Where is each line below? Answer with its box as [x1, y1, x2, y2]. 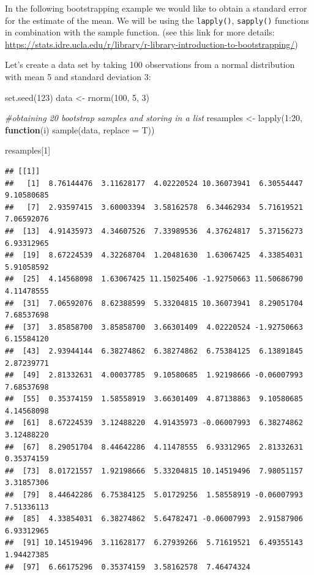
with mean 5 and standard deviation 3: [5, 70, 151, 83]
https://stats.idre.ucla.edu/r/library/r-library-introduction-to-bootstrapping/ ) [5, 37, 298, 50]
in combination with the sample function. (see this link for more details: [5, 26, 275, 39]
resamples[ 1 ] [5, 144, 51, 157]
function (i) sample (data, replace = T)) [5, 123, 155, 136]
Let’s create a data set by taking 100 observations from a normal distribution [5, 58, 295, 71]
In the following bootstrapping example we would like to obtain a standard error [5, 2, 307, 14]
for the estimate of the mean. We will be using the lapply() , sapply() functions [5, 13, 309, 26]
